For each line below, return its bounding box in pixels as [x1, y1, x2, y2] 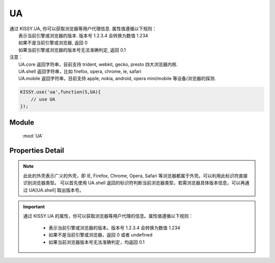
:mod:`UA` [22, 133, 44, 139]
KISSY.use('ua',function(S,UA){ [20, 89, 101, 95]
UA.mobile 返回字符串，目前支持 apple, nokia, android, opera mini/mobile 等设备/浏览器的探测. [18, 76, 216, 82]
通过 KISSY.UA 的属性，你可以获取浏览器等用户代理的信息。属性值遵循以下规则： [23, 213, 194, 219]
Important [23, 204, 45, 210]
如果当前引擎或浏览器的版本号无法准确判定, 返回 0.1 [18, 46, 126, 53]
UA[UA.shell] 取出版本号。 [29, 187, 84, 193]
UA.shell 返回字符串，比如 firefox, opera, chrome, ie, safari [18, 68, 142, 74]
